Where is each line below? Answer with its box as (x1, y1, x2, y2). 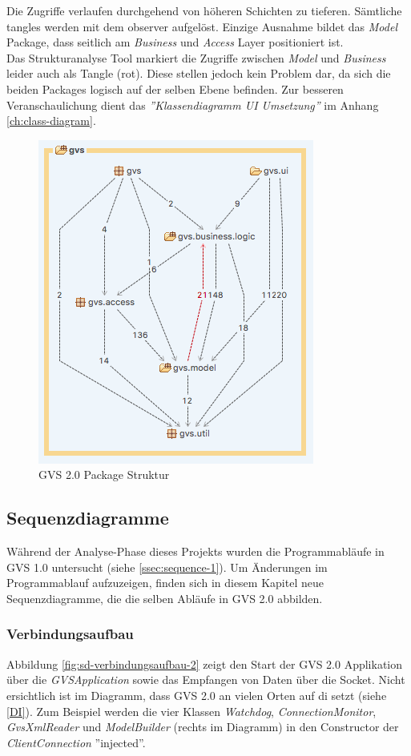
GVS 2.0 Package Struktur (38, 466, 170, 483)
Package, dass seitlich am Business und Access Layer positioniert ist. (6, 34, 344, 50)
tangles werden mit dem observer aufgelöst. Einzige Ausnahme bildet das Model (6, 18, 397, 34)
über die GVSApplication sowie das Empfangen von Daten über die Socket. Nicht (6, 671, 405, 688)
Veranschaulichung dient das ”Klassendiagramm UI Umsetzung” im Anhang (6, 96, 379, 113)
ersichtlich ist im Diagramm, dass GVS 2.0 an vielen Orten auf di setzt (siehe (6, 686, 387, 703)
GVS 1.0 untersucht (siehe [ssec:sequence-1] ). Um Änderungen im (6, 558, 328, 575)
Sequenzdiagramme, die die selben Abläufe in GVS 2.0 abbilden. (6, 589, 323, 606)
